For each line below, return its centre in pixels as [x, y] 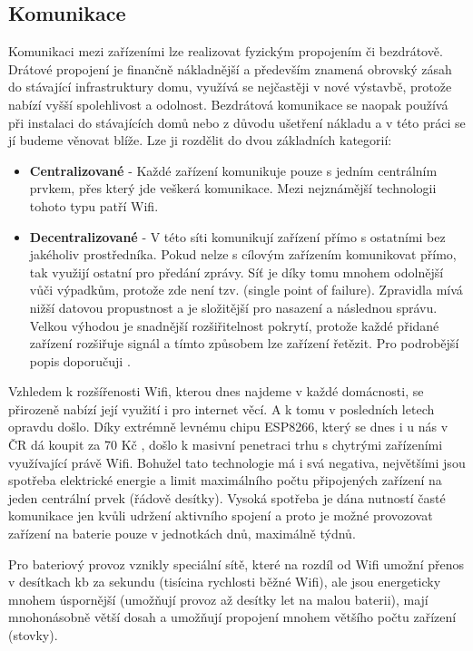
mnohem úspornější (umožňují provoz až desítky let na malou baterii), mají [218, 599]
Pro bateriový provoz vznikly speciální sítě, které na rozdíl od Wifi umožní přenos [236, 564]
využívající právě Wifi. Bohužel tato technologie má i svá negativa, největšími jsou [237, 462]
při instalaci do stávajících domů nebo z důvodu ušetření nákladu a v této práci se [237, 122]
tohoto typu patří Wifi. [94, 205]
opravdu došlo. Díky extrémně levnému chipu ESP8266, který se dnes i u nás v [228, 427]
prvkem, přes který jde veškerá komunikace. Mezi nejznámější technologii [233, 188]
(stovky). [33, 635]
